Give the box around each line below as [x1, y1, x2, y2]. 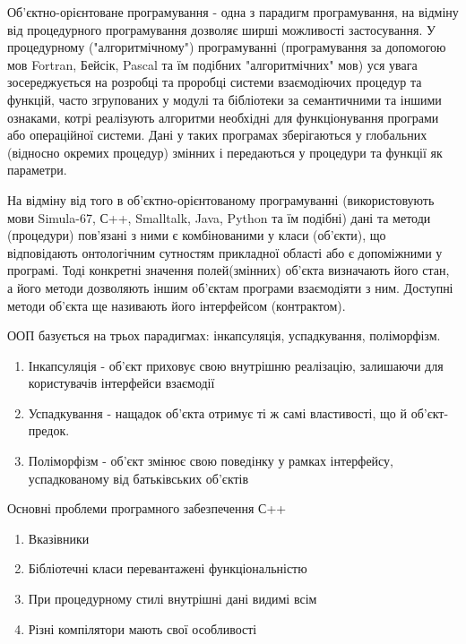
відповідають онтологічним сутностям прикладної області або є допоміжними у [7, 243, 443, 262]
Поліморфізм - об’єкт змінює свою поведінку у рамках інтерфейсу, [28, 451, 394, 470]
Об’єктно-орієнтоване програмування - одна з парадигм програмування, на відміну [7, 3, 459, 21]
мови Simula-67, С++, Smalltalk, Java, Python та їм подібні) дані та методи [7, 208, 431, 227]
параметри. [7, 160, 67, 179]
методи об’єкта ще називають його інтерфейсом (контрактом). [7, 296, 346, 314]
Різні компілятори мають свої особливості [28, 619, 257, 638]
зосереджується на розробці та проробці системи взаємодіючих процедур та [7, 73, 422, 91]
